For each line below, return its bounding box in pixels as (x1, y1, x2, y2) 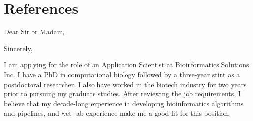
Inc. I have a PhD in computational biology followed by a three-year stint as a (4, 69, 240, 79)
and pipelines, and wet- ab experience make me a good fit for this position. (4, 108, 230, 118)
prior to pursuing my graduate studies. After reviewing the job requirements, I (4, 89, 241, 99)
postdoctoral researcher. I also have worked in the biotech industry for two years (4, 79, 247, 89)
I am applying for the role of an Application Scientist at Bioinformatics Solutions (4, 60, 249, 70)
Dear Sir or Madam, (4, 27, 65, 37)
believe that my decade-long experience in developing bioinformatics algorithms (4, 98, 244, 108)
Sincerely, (4, 43, 32, 53)
